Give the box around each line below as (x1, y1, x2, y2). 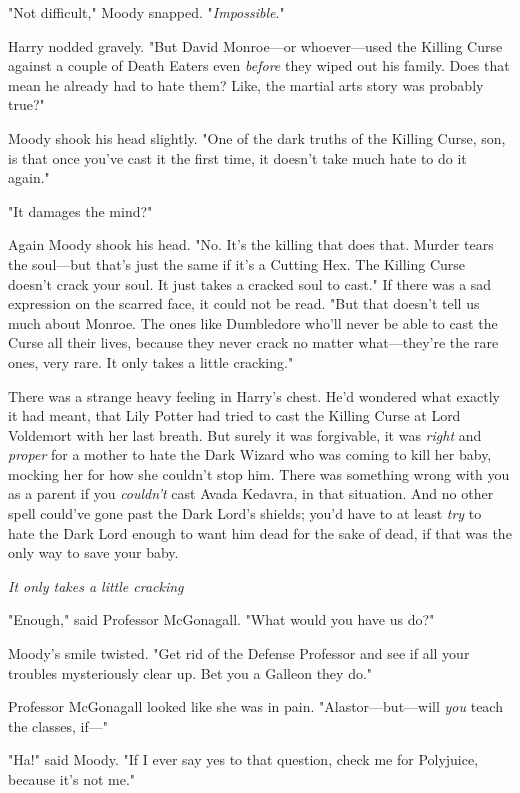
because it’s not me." (8, 769, 136, 789)
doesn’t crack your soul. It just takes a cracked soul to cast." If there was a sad (8, 273, 492, 294)
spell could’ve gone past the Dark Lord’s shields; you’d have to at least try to (8, 503, 482, 524)
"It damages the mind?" (8, 200, 153, 221)
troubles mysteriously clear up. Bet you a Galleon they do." (8, 662, 373, 683)
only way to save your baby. (8, 542, 179, 563)
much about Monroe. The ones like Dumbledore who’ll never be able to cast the (8, 312, 498, 333)
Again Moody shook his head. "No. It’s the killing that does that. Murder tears (8, 234, 494, 255)
